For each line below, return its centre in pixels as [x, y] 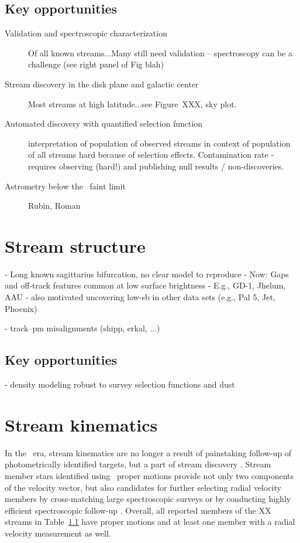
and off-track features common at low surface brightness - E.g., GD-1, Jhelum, [145, 285]
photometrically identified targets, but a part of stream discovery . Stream [138, 464]
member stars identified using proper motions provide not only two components [149, 475]
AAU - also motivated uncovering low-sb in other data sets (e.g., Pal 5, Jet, [140, 297]
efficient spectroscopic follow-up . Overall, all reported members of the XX [138, 510]
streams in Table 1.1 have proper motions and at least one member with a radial [150, 522]
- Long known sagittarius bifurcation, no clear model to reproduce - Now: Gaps [147, 274]
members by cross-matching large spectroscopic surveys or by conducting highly [148, 499]
